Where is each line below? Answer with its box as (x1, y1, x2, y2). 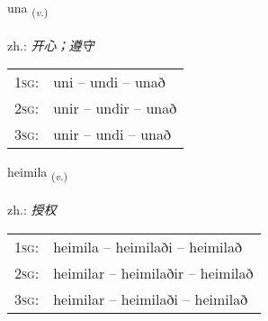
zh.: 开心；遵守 (7, 35, 94, 54)
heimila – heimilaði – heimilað (53, 235, 242, 257)
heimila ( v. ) (7, 162, 68, 184)
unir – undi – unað (53, 124, 171, 145)
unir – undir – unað (53, 97, 177, 119)
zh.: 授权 (7, 200, 57, 219)
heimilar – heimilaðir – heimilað (53, 261, 254, 283)
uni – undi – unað (53, 71, 165, 93)
